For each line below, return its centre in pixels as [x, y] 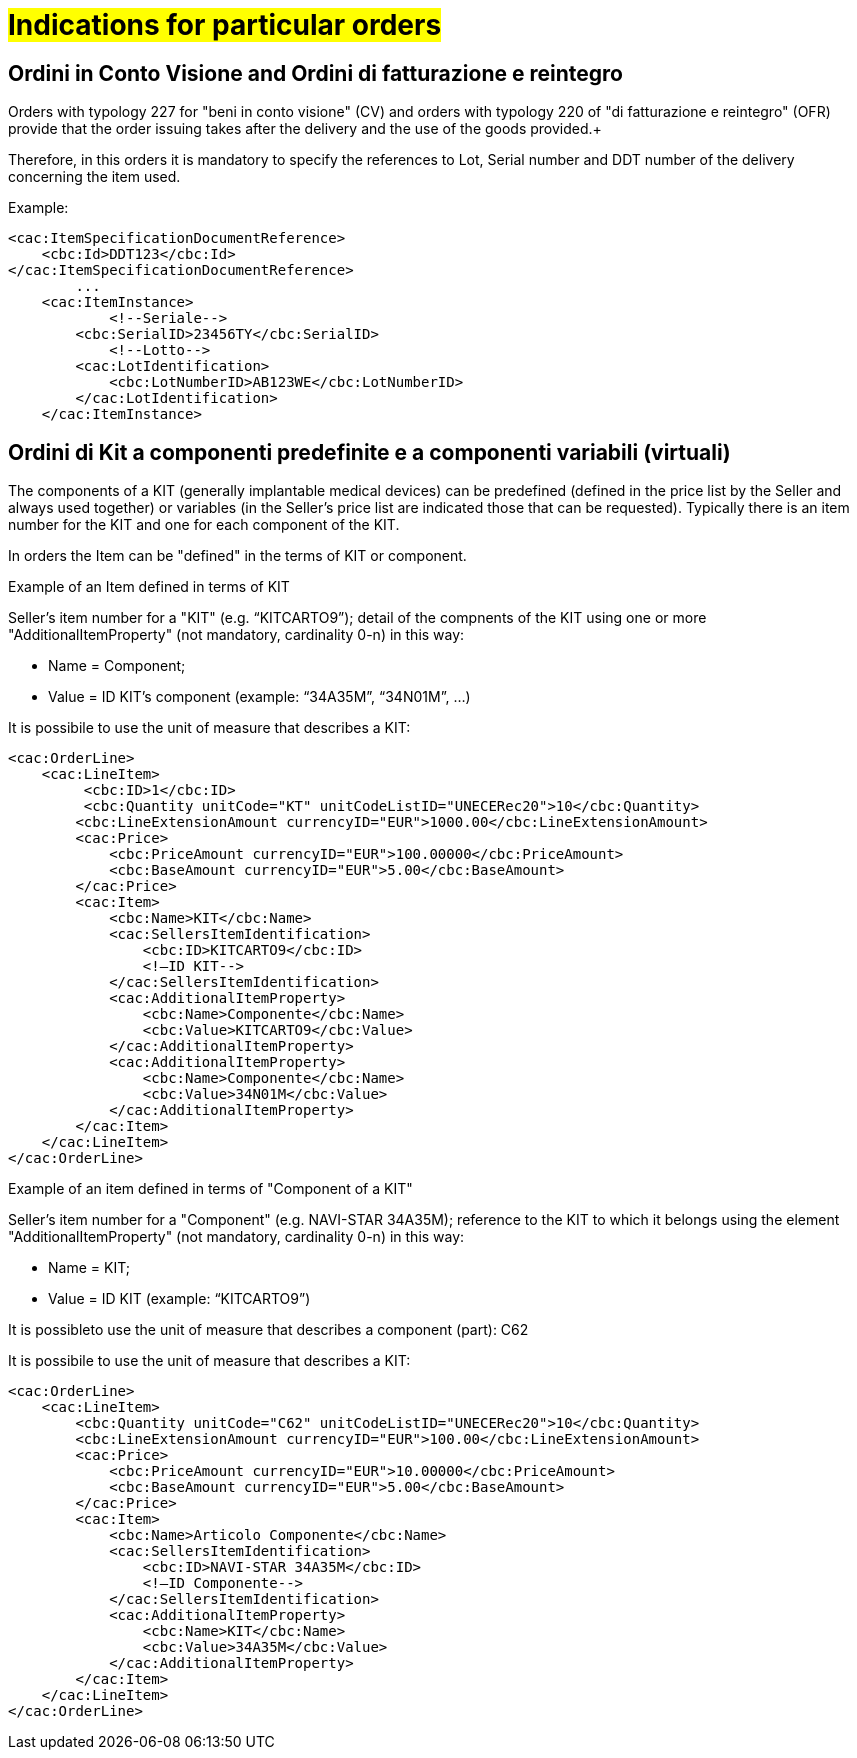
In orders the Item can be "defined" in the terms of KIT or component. [237, 556]
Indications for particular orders [225, 25]
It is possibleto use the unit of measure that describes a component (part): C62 [268, 1330]
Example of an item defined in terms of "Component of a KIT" [210, 1189]
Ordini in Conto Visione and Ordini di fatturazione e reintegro [315, 73]
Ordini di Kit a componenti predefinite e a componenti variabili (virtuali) [369, 452]
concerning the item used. [94, 177]
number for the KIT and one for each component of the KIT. [204, 525]
